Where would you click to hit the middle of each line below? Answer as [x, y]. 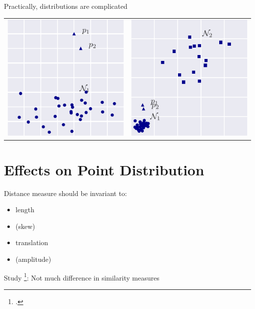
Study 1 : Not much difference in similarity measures [82, 277]
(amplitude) [33, 259]
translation [32, 242]
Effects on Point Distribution [104, 169]
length [25, 210]
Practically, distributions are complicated [66, 6]
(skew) [25, 226]
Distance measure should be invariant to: [65, 193]
